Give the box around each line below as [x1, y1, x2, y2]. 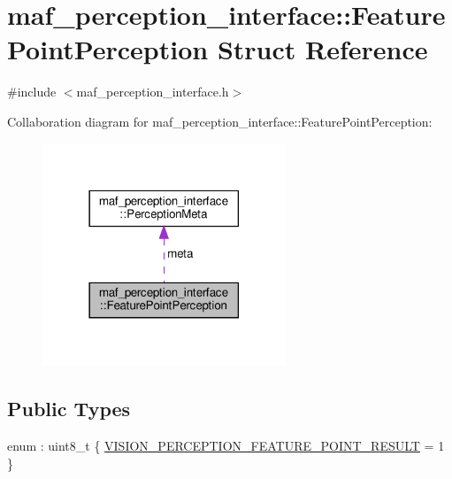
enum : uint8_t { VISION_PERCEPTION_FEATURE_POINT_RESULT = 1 [7, 436, 445, 454]
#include [7, 82, 57, 101]
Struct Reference [217, 31, 428, 67]
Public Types [7, 395, 131, 422]
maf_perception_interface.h [76, 82, 229, 101]
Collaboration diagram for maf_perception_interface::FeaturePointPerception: [7, 112, 433, 130]
